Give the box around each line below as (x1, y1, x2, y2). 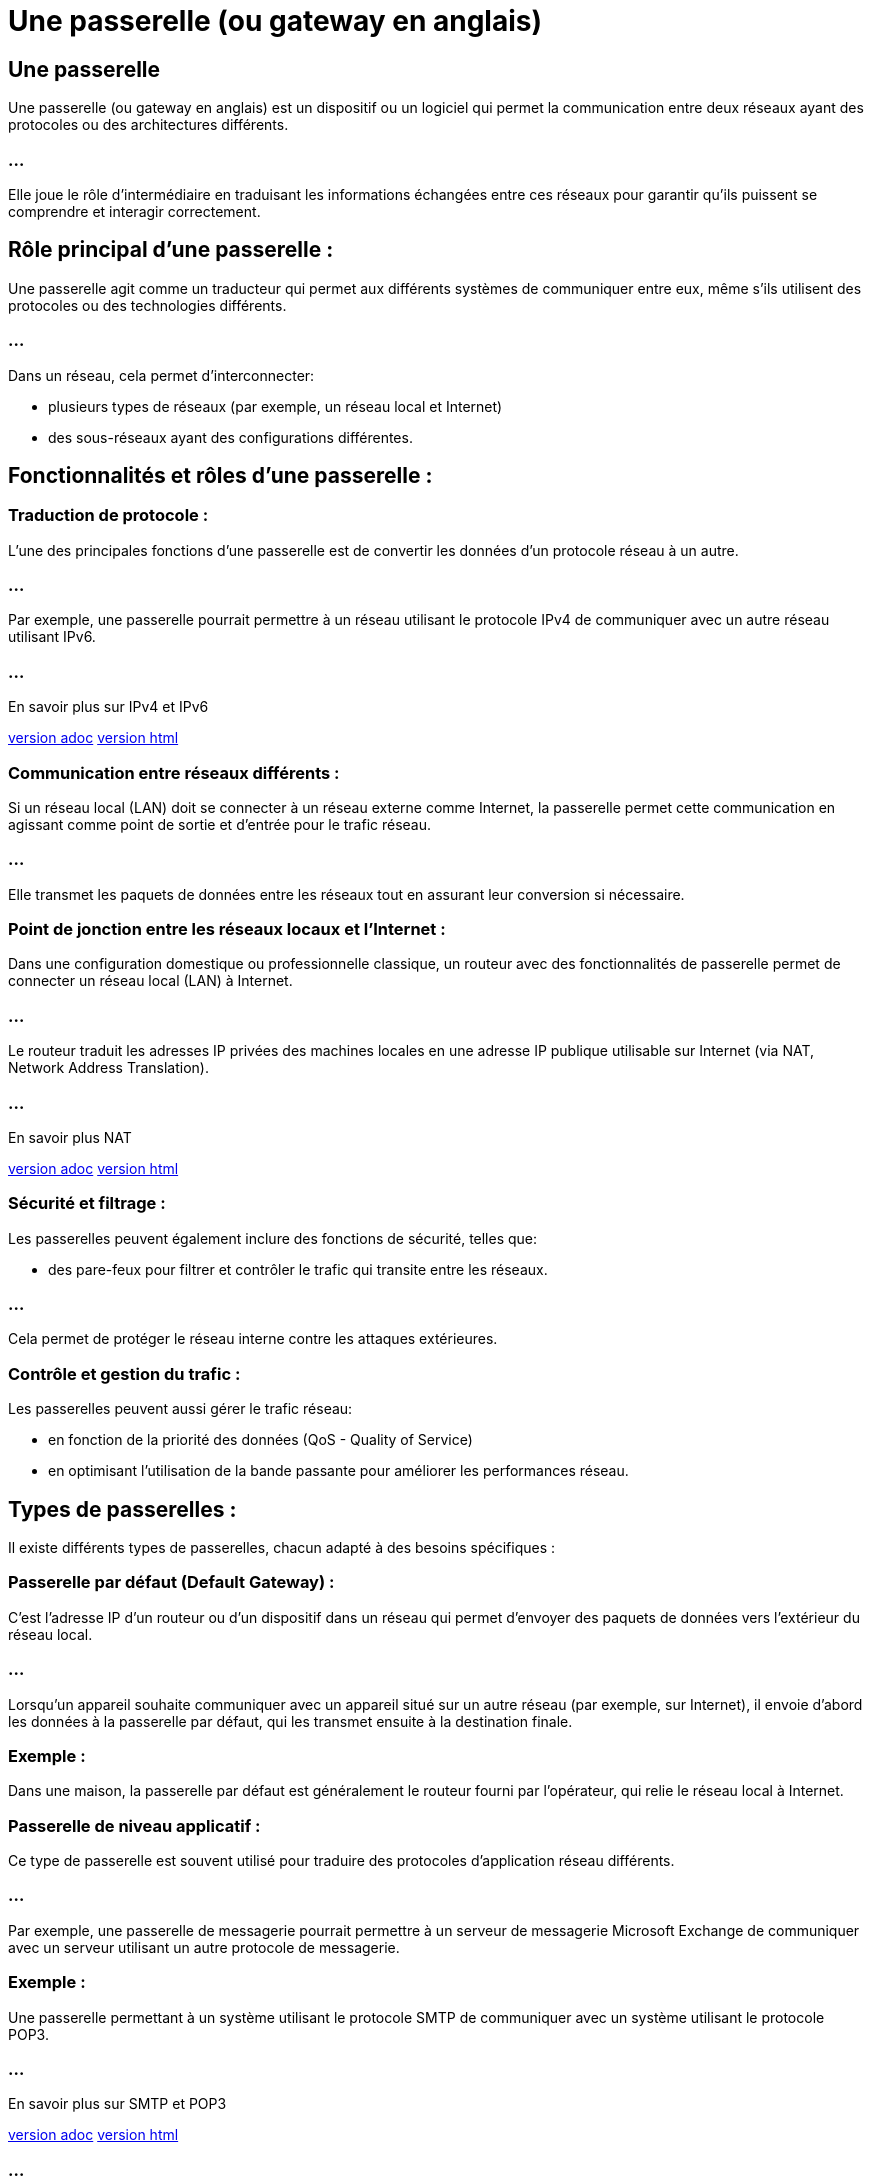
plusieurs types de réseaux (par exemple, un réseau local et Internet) (48, 397, 503, 415)
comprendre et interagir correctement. (8, 202, 261, 220)
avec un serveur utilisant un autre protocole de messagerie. (8, 1938, 400, 1956)
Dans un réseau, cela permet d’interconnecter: (8, 366, 315, 384)
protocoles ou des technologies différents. (8, 296, 287, 314)
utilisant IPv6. (8, 628, 96, 646)
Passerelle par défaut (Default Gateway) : (8, 1572, 335, 1593)
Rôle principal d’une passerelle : (8, 237, 334, 263)
